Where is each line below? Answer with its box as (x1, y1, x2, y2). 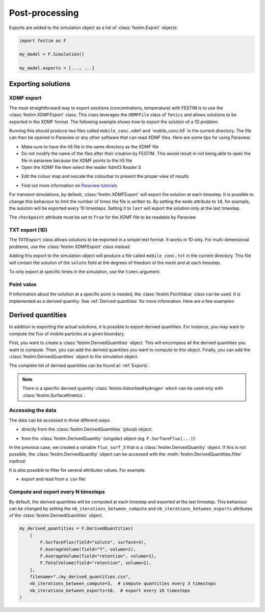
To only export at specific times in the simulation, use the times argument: (9, 269, 160, 275)
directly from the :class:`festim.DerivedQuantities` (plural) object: (21, 426, 153, 432)
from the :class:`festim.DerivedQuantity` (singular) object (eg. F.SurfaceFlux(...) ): (21, 435, 196, 441)
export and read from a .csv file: (21, 476, 86, 482)
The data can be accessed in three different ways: (9, 417, 111, 423)
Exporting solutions (9, 79, 71, 88)
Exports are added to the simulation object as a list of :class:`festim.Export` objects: (9, 25, 178, 31)
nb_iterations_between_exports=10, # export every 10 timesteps (29, 587, 190, 593)
